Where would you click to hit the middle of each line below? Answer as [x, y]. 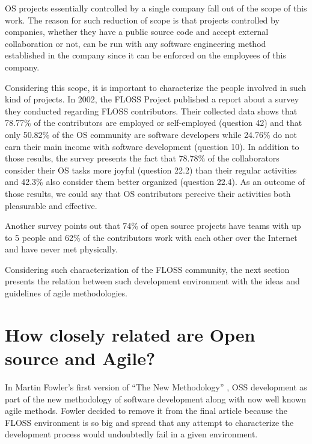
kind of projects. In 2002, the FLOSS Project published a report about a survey [152, 99]
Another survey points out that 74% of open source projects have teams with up [153, 226]
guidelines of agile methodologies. [66, 293]
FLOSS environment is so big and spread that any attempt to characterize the [149, 422]
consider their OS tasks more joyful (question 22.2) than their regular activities [151, 170]
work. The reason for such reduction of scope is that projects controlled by [142, 20]
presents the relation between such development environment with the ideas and [152, 281]
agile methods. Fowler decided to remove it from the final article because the [146, 411]
